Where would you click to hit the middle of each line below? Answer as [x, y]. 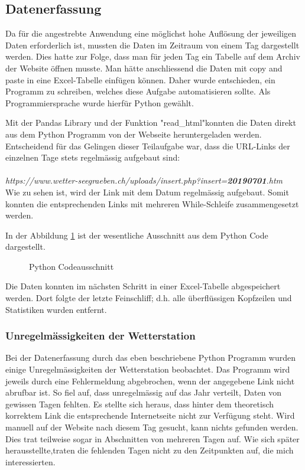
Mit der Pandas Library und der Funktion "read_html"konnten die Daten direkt [151, 123]
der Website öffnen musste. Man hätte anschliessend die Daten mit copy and [144, 68]
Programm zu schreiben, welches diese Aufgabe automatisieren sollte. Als [138, 91]
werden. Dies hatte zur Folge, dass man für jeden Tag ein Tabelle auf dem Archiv [153, 56]
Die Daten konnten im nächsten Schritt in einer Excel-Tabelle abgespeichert [143, 286]
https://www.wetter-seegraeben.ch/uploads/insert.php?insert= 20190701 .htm [144, 180]
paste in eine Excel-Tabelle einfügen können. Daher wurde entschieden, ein [140, 79]
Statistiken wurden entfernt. [56, 309]
